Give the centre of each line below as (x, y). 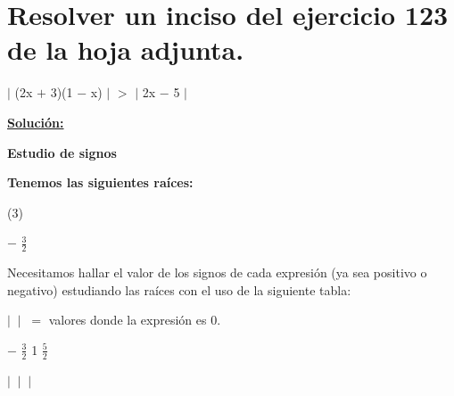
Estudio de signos (62, 152)
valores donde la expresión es (128, 320)
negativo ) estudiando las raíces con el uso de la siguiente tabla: (179, 289)
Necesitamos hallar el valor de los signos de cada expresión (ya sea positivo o (217, 272)
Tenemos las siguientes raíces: (100, 182)
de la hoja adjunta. (126, 49)
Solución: (36, 122)
